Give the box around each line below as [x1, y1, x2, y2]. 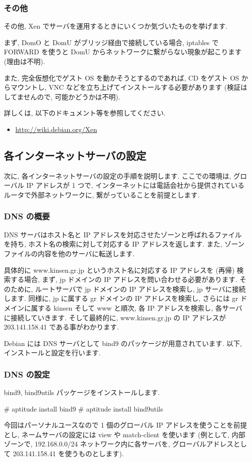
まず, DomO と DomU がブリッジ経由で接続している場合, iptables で [4, 37, 219, 47]
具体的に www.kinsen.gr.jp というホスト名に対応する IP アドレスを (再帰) [4, 264, 235, 275]
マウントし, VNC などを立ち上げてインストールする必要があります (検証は [10, 82, 248, 92]
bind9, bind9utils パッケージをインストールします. [4, 387, 160, 397]
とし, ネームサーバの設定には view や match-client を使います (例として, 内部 [4, 429, 245, 439]
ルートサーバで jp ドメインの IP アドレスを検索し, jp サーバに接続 [35, 283, 246, 294]
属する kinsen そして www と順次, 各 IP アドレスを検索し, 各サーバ [31, 302, 243, 313]
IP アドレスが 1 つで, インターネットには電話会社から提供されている [26, 180, 245, 190]
